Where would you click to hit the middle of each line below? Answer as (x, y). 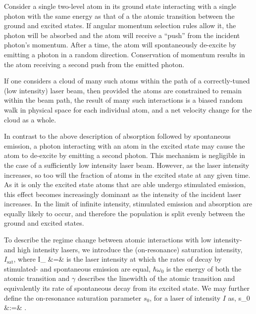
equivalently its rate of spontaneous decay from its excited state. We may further (127, 288)
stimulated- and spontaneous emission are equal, (77, 268)
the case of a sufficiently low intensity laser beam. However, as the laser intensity (127, 165)
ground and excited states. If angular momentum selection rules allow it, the (120, 25)
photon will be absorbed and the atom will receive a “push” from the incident (122, 35)
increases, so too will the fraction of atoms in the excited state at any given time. (127, 175)
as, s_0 (239, 297)
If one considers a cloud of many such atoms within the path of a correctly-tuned (127, 81)
